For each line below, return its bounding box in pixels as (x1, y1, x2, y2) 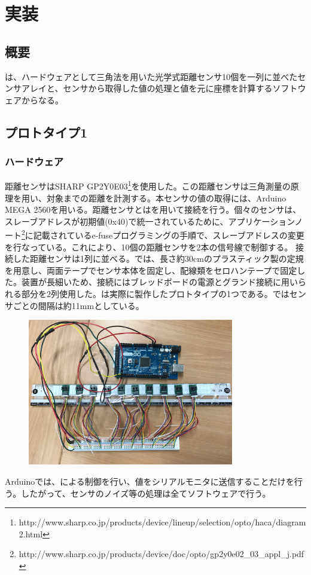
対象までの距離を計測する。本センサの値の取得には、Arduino (46, 191, 286, 204)
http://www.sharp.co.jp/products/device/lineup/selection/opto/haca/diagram (19, 516, 306, 528)
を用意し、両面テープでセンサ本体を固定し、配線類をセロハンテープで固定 (5, 264, 297, 276)
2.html (19, 527, 43, 540)
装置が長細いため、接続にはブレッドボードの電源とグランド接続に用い (21, 276, 298, 288)
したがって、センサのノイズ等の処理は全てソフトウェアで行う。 (21, 487, 271, 499)
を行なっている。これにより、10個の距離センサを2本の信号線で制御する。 (5, 240, 293, 253)
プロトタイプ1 (5, 123, 88, 141)
